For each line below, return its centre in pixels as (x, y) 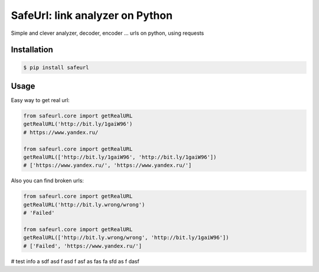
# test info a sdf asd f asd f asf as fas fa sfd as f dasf (75, 261)
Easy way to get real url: (40, 100)
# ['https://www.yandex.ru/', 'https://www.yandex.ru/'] (108, 166)
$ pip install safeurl (56, 67)
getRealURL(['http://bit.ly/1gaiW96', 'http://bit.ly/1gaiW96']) (120, 157)
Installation (32, 50)
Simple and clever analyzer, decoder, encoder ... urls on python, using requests (108, 33)
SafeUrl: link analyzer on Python (92, 15)
